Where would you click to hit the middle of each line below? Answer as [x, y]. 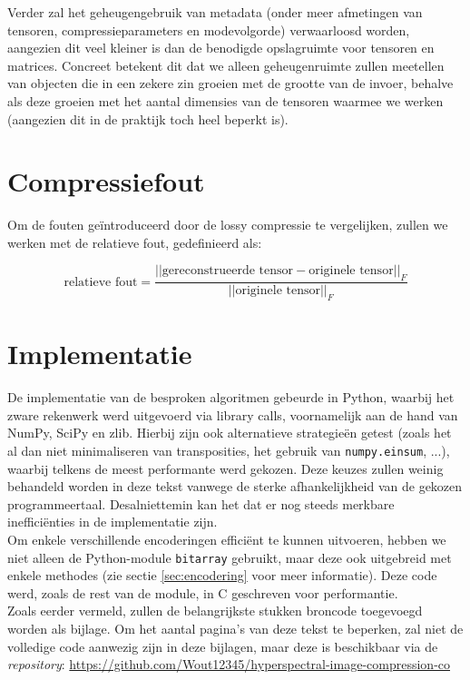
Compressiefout [106, 181]
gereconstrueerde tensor [228, 271]
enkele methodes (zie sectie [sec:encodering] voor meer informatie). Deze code [222, 575]
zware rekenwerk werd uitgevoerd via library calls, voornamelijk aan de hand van [233, 414]
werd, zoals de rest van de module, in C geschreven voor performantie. [203, 592]
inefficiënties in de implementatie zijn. [113, 522]
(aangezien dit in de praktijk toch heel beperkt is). [148, 118]
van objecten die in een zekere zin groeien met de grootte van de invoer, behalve [230, 83]
